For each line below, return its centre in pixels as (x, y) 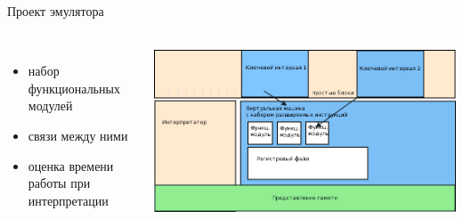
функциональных (74, 88)
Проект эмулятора (56, 11)
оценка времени (71, 165)
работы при (59, 183)
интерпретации (68, 200)
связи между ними (78, 135)
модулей (50, 105)
